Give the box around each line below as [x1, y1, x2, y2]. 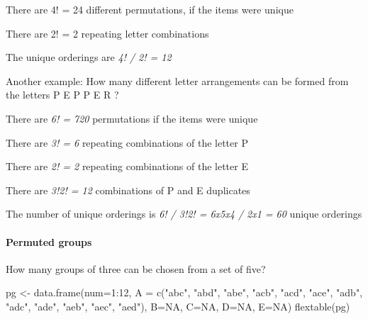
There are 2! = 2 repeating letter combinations [6, 26, 209, 40]
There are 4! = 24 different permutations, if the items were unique [6, 2, 294, 16]
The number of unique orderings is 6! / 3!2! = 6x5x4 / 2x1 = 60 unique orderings [6, 206, 362, 221]
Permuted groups [6, 234, 92, 249]
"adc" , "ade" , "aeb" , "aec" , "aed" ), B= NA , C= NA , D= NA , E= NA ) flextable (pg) [6, 298, 350, 313]
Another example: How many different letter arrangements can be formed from [6, 73, 349, 88]
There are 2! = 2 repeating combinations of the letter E [6, 159, 248, 174]
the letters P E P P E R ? [6, 87, 119, 102]
